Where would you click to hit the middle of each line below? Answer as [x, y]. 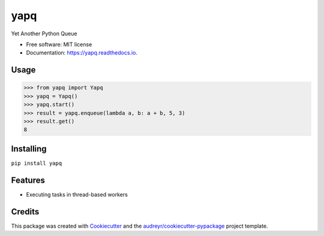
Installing [29, 149]
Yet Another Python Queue [44, 34]
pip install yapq [37, 163]
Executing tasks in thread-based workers [77, 194]
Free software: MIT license [59, 44]
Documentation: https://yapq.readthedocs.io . [82, 53]
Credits [25, 212]
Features [28, 180]
